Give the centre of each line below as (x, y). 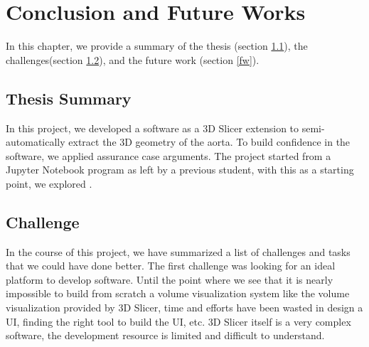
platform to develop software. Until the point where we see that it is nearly (170, 279)
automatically (36, 142)
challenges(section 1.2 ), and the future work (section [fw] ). (133, 59)
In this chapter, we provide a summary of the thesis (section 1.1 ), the (157, 46)
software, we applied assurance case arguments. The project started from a (169, 155)
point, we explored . (49, 183)
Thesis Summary (69, 98)
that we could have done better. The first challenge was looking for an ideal (171, 266)
